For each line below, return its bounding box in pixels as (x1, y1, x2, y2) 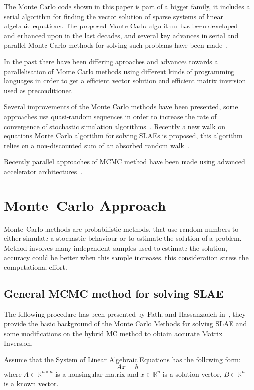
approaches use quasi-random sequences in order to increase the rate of (4, 111, 217, 121)
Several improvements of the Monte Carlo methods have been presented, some (4, 102, 238, 112)
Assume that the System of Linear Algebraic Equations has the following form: (4, 354, 241, 364)
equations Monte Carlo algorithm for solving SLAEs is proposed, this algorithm (4, 130, 243, 141)
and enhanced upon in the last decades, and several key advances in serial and (4, 30, 239, 40)
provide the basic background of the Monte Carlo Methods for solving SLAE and (4, 318, 247, 329)
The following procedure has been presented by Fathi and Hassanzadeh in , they (4, 309, 246, 319)
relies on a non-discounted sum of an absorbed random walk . (4, 140, 189, 150)
